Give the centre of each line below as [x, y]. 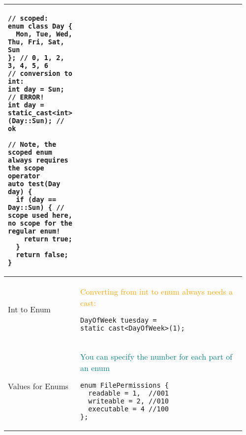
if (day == [36, 200]
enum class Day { [40, 26]
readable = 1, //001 [129, 393]
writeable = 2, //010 [129, 401]
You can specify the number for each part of [156, 356]
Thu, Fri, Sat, [36, 42]
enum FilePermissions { [124, 385]
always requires [38, 160]
